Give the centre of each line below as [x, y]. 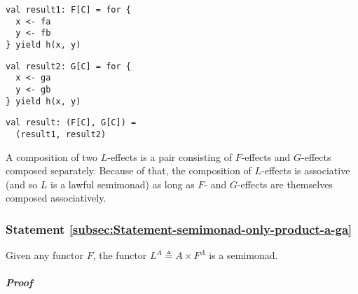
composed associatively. [56, 198]
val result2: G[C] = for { [68, 66]
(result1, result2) [61, 134]
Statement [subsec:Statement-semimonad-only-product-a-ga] [179, 229]
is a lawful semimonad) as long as [123, 184]
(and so [22, 184]
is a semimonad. [243, 255]
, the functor [120, 255]
